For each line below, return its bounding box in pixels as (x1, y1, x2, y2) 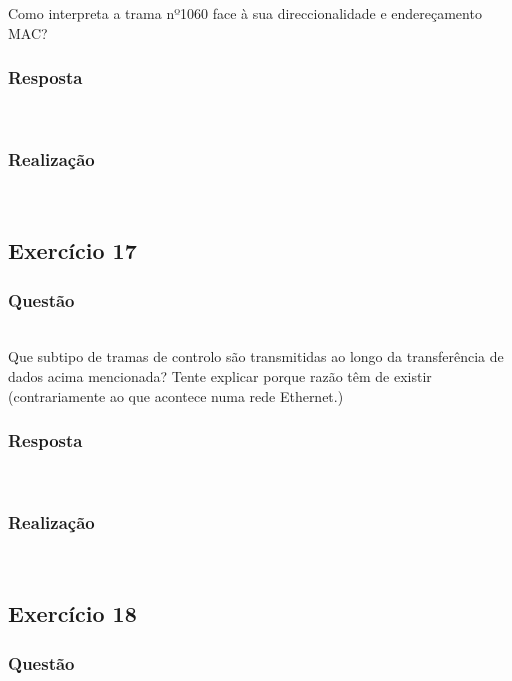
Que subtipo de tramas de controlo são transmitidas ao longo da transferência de (8, 346, 504, 367)
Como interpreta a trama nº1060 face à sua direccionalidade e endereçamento (8, 3, 482, 23)
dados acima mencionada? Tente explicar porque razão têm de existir (8, 366, 432, 386)
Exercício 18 (8, 598, 137, 629)
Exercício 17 (8, 235, 137, 266)
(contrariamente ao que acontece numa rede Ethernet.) (8, 385, 344, 406)
